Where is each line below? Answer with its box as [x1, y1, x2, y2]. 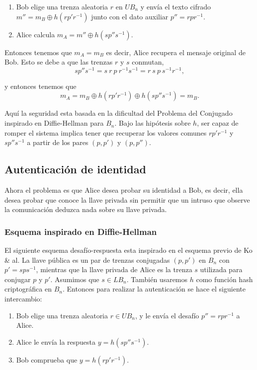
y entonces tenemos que [4, 80, 77, 91]
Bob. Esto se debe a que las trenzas [4, 57, 113, 67]
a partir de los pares [27, 137, 88, 148]
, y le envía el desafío [135, 310, 199, 320]
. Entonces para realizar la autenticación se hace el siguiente [62, 284, 246, 294]
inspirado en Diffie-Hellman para [4, 118, 104, 128]
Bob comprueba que [16, 354, 78, 365]
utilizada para [200, 264, 243, 275]
